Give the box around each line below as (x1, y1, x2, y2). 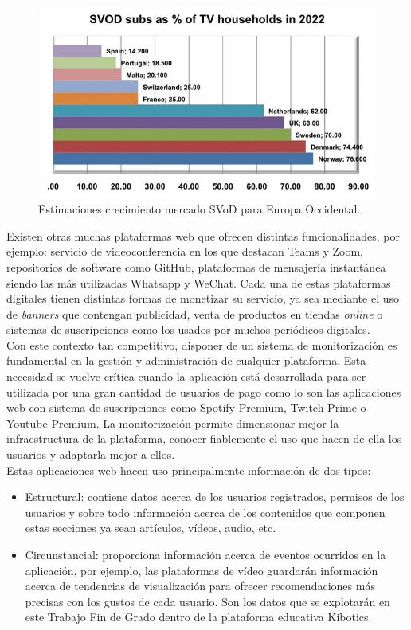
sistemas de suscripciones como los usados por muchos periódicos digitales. (6, 321, 370, 338)
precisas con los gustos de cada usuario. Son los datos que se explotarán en (25, 593, 390, 609)
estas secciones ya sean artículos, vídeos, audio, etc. (25, 519, 276, 536)
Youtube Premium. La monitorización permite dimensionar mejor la (6, 414, 339, 431)
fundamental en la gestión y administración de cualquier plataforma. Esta (6, 352, 366, 369)
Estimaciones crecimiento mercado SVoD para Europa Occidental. (38, 201, 361, 217)
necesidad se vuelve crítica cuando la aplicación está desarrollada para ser (6, 368, 366, 385)
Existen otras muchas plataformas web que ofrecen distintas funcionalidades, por (6, 227, 401, 244)
